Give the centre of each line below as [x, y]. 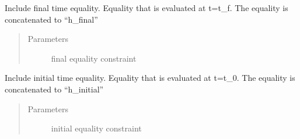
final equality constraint [94, 58]
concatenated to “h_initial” [54, 89]
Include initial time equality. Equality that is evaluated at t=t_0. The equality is [150, 78]
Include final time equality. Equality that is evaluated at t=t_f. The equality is [146, 8]
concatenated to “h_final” [51, 19]
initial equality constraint [96, 128]
